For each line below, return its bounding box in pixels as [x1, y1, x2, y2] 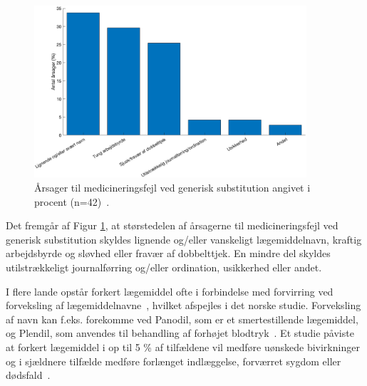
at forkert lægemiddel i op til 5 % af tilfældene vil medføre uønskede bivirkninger [6, 340, 360, 354]
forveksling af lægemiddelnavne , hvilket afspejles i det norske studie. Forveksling [6, 298, 361, 313]
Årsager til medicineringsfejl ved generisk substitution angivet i [34, 180, 311, 195]
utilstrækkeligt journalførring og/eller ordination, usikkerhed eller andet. [6, 260, 322, 275]
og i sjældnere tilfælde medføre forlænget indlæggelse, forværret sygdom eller [6, 353, 341, 368]
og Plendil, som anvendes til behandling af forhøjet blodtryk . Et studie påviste [6, 325, 354, 340]
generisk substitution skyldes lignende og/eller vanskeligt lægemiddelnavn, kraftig [6, 231, 362, 246]
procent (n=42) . [34, 194, 110, 209]
